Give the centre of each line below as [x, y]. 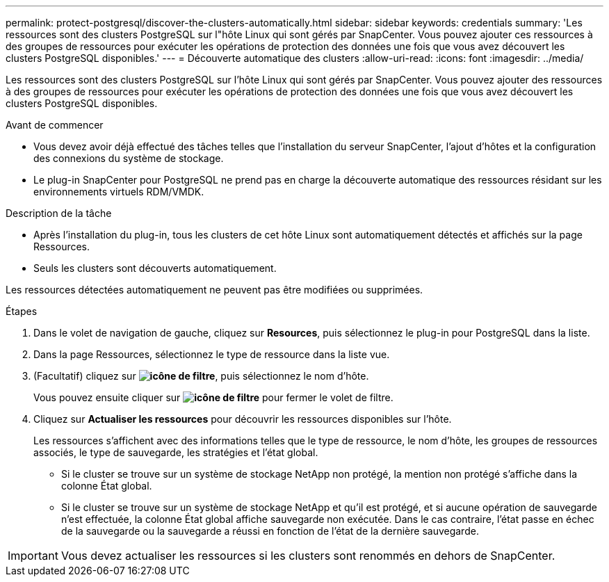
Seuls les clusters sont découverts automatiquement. [155, 268]
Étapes [22, 311]
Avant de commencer [55, 125]
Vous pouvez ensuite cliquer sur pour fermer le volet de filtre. [213, 397]
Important [33, 556]
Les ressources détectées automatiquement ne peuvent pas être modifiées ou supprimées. [214, 290]
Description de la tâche [59, 213]
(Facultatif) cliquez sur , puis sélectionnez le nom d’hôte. [201, 376]
